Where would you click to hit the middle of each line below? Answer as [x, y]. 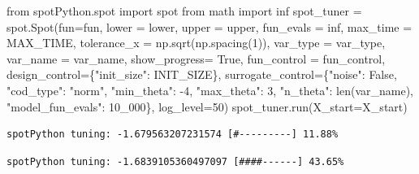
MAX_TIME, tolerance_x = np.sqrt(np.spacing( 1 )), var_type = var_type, [196, 43]
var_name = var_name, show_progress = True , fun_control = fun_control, [196, 58]
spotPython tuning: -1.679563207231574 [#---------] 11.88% [173, 135]
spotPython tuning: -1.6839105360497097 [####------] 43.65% [175, 161]
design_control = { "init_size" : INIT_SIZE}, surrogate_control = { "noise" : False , [202, 74]
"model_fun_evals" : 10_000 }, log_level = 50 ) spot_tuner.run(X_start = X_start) [207, 106]
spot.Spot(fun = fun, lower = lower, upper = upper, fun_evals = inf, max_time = [209, 26]
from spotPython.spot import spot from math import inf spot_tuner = [184, 11]
